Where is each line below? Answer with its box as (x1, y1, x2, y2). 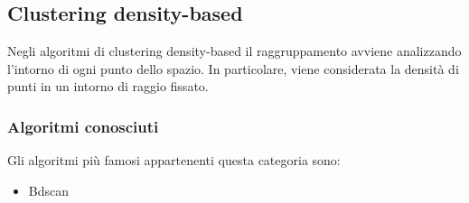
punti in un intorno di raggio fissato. (7, 77, 209, 96)
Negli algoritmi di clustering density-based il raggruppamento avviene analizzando (7, 42, 462, 60)
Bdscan (28, 180, 70, 199)
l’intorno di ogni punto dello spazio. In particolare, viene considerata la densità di (7, 59, 459, 78)
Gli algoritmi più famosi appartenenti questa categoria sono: (7, 151, 341, 170)
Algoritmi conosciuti (7, 115, 159, 137)
